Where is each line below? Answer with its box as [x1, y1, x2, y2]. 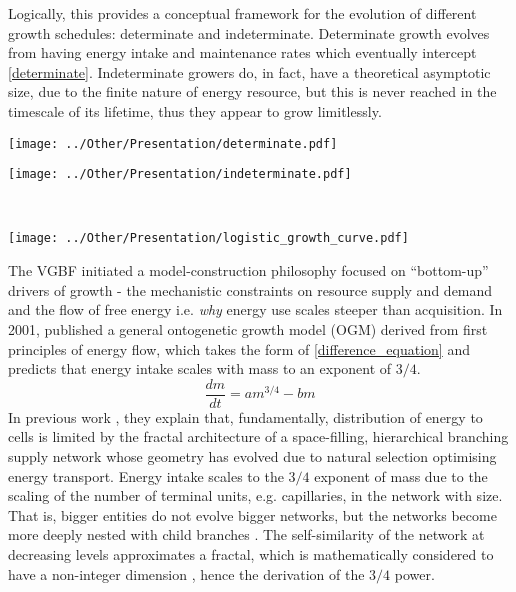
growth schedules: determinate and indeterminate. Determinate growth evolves [8, 22, 490, 43]
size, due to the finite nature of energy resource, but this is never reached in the [8, 81, 497, 102]
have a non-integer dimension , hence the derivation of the [8, 563, 365, 584]
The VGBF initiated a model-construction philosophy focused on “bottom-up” [8, 260, 489, 281]
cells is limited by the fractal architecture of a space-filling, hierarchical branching [8, 426, 509, 447]
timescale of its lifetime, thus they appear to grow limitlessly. [8, 100, 382, 121]
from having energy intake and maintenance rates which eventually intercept [8, 42, 477, 63]
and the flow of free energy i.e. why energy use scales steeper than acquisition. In [8, 299, 503, 320]
